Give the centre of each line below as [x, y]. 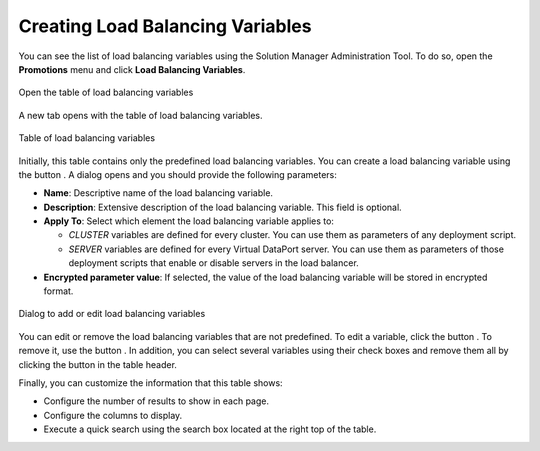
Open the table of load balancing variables [106, 92]
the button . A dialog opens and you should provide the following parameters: [177, 174]
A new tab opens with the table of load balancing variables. [141, 115]
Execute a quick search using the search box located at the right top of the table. [210, 429]
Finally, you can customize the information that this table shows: [151, 382]
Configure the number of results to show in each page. [156, 401]
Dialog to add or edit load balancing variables [112, 314]
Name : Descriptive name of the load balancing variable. [158, 193]
